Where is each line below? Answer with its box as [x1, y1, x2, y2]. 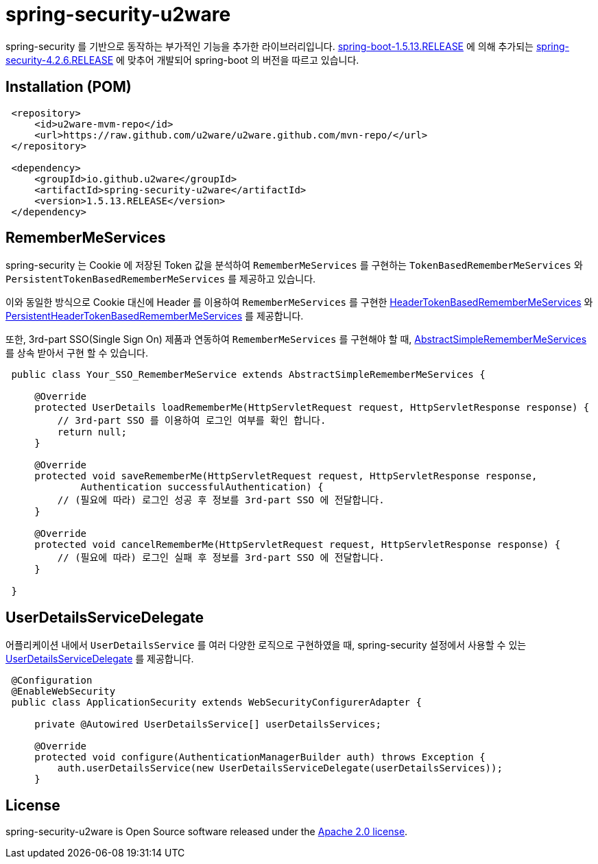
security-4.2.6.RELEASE [5, 53, 114, 66]
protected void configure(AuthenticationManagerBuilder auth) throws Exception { [34, 752, 486, 763]
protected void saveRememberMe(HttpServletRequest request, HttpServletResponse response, [34, 470, 538, 482]
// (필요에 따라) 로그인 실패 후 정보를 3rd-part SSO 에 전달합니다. [57, 552, 385, 564]
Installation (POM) [5, 78, 132, 96]
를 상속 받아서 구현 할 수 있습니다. [5, 347, 148, 359]
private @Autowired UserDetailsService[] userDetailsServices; [34, 719, 381, 730]
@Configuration [11, 675, 93, 686]
